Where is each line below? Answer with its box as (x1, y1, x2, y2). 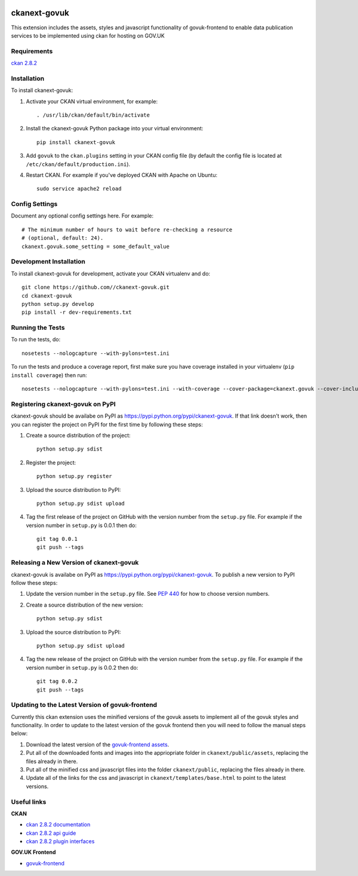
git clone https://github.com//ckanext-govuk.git (21, 284, 170, 291)
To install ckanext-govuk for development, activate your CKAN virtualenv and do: (11, 269, 211, 277)
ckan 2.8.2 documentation (26, 821, 91, 828)
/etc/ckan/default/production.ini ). (26, 160, 131, 167)
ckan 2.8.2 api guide (26, 829, 76, 837)
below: (11, 730, 28, 737)
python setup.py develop (21, 301, 94, 307)
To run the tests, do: (11, 336, 61, 343)
